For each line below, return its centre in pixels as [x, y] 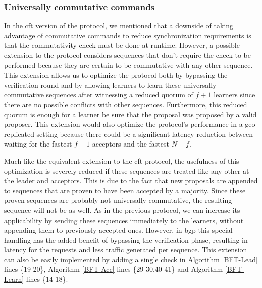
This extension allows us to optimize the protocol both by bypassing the [116, 75]
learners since [234, 94]
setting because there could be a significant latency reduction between [145, 134]
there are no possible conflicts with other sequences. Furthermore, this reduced [126, 104]
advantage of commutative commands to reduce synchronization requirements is [128, 35]
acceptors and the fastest [130, 144]
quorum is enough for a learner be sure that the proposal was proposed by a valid [130, 114]
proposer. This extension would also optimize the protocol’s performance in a [123, 124]
